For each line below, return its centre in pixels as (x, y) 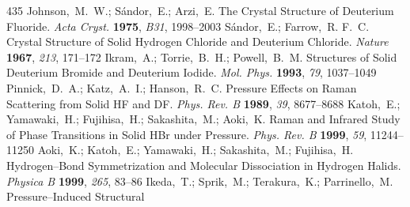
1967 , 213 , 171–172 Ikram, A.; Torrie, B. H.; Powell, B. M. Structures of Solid (202, 56)
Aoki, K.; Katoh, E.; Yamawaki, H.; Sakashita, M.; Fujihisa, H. (196, 150)
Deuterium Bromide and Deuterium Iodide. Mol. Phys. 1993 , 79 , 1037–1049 (192, 72)
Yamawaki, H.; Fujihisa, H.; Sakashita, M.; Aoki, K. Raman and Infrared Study (203, 119)
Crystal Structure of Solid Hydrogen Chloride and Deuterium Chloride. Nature (197, 41)
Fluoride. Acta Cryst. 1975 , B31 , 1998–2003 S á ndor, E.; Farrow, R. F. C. (188, 26)
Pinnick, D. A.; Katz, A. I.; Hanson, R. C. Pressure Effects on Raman (182, 87)
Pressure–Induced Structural (76, 196)
